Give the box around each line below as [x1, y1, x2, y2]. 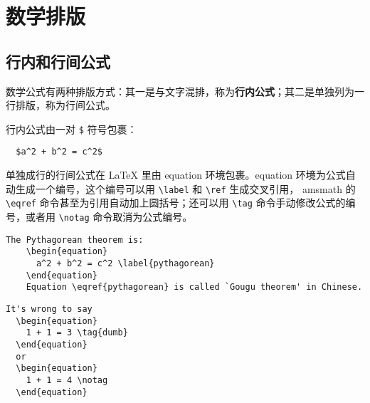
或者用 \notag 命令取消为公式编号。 [25, 209, 193, 224]
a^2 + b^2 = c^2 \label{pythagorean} [36, 258, 215, 268]
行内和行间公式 [6, 50, 110, 72]
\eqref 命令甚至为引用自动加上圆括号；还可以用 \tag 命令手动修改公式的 [6, 195, 346, 210]
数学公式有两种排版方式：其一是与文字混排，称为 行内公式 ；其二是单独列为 [6, 83, 354, 98]
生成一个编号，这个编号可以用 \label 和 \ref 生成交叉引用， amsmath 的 [15, 181, 356, 196]
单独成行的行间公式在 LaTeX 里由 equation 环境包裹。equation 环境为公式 [6, 167, 346, 182]
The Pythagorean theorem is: [6, 234, 144, 245]
